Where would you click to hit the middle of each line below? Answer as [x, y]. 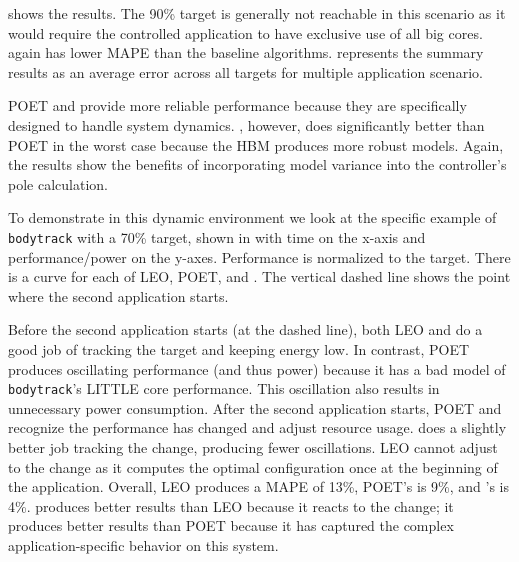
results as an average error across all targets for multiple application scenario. [245, 71]
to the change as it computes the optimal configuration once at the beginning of [253, 466]
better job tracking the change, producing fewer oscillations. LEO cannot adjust [253, 447]
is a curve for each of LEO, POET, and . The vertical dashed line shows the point [259, 276]
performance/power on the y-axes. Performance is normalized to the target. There [259, 256]
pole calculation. [58, 183]
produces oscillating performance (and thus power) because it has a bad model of [257, 368]
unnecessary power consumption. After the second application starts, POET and [255, 407]
